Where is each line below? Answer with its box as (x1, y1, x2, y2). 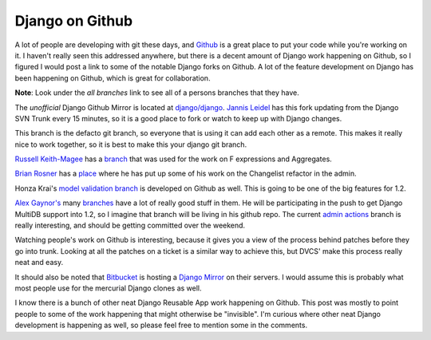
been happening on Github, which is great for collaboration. (14, 73, 211, 83)
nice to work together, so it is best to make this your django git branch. (14, 140, 247, 149)
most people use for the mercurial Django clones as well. (14, 283, 203, 293)
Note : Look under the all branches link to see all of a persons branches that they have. (14, 88, 299, 97)
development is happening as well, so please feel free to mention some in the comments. (14, 320, 307, 330)
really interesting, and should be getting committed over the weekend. (14, 220, 246, 231)
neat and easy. (14, 258, 64, 267)
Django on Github (14, 12, 133, 30)
